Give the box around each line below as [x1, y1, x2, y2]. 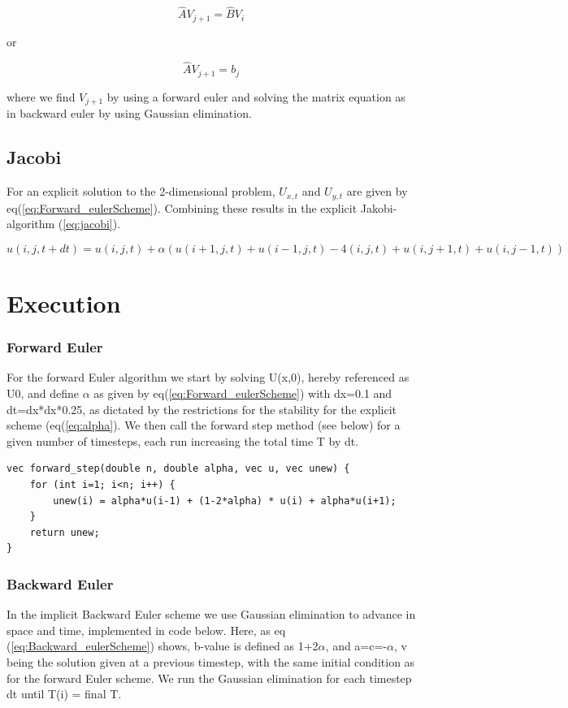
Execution [7, 287, 121, 320]
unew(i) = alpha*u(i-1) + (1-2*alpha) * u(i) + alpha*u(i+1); [53, 494, 397, 507]
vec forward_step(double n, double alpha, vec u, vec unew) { [7, 463, 350, 475]
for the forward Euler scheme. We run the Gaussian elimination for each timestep [7, 669, 412, 686]
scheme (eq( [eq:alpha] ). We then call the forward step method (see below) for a [7, 417, 401, 434]
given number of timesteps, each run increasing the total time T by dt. [7, 432, 359, 449]
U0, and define [7, 385, 80, 402]
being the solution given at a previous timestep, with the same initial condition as [7, 653, 415, 670]
